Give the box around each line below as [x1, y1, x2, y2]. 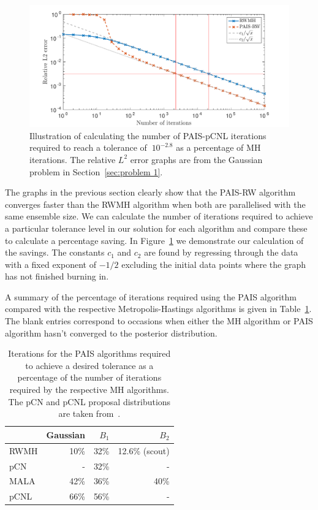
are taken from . [58, 407, 121, 420]
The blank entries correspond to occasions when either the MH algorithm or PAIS [5, 314, 313, 327]
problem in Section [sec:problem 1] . [29, 165, 163, 178]
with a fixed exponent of [5, 257, 96, 270]
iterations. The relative [29, 153, 116, 166]
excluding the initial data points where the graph [121, 257, 306, 270]
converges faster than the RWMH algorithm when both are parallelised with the [5, 197, 306, 210]
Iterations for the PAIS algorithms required [8, 347, 171, 360]
